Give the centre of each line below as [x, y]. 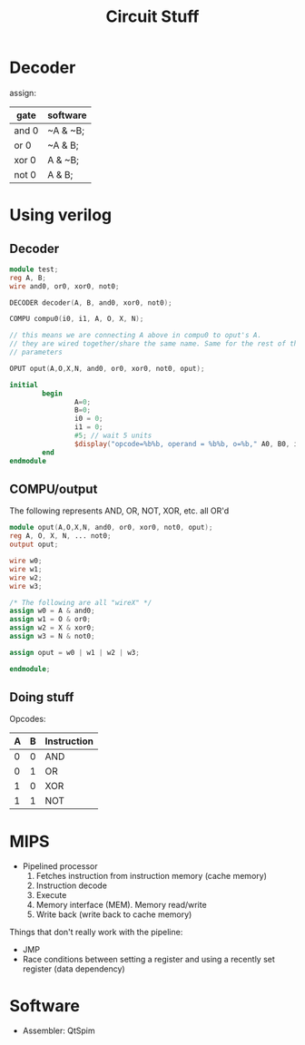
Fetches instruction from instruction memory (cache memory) [152, 876]
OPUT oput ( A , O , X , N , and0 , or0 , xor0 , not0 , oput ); [107, 368]
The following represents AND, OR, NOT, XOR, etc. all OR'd [119, 511]
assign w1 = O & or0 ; [50, 620]
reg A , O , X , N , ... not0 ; [60, 536]
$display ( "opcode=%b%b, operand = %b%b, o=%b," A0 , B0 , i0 [188, 444]
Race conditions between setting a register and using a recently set [148, 960]
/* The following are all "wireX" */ [81, 602]
